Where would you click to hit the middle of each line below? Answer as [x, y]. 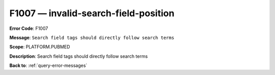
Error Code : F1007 [29, 28]
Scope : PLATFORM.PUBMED [40, 47]
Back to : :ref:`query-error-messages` [48, 65]
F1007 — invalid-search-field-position [92, 13]
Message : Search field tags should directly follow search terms [92, 37]
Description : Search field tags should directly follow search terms [78, 56]
